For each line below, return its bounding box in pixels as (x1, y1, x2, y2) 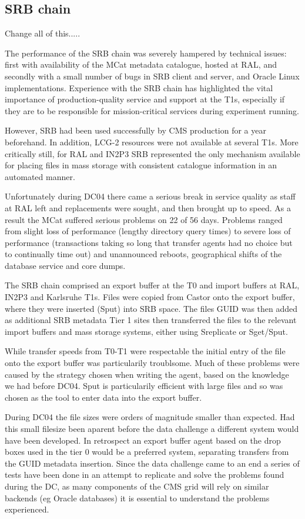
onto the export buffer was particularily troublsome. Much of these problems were (5, 357, 300, 369)
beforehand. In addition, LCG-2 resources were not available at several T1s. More (5, 135, 299, 148)
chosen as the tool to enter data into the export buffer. (5, 391, 202, 403)
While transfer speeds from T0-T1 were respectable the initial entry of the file (5, 345, 286, 357)
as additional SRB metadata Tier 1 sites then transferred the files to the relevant (5, 314, 297, 326)
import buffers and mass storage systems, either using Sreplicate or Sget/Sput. (5, 325, 288, 337)
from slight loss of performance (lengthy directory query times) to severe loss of (5, 225, 291, 237)
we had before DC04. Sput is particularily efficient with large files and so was (5, 380, 283, 392)
